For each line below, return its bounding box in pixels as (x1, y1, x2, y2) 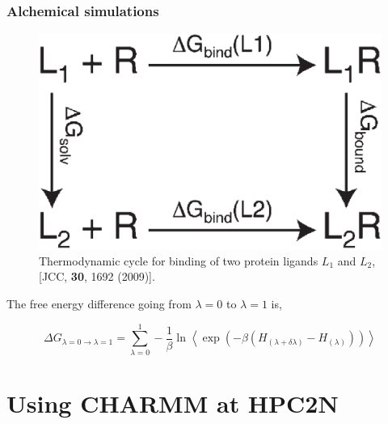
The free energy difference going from (6, 295, 192, 312)
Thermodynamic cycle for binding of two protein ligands (39, 252, 318, 269)
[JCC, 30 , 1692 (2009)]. (39, 268, 155, 285)
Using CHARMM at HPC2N (6, 386, 339, 419)
